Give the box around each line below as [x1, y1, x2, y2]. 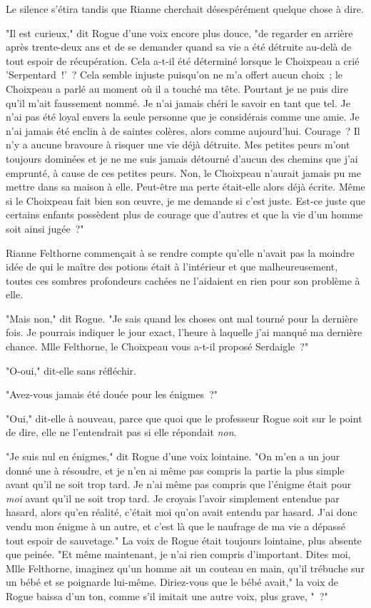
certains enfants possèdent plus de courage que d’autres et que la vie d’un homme [6, 207, 363, 222]
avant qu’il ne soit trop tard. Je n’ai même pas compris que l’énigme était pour [6, 477, 352, 492]
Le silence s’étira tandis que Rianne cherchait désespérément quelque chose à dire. [6, 1, 364, 16]
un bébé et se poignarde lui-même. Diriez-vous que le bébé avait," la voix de [6, 574, 339, 589]
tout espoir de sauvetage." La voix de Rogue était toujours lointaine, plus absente [6, 532, 362, 547]
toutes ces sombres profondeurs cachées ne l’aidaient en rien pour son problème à [6, 273, 360, 288]
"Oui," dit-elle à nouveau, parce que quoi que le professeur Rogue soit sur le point [6, 410, 362, 425]
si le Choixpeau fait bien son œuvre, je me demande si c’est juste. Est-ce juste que [6, 193, 365, 208]
